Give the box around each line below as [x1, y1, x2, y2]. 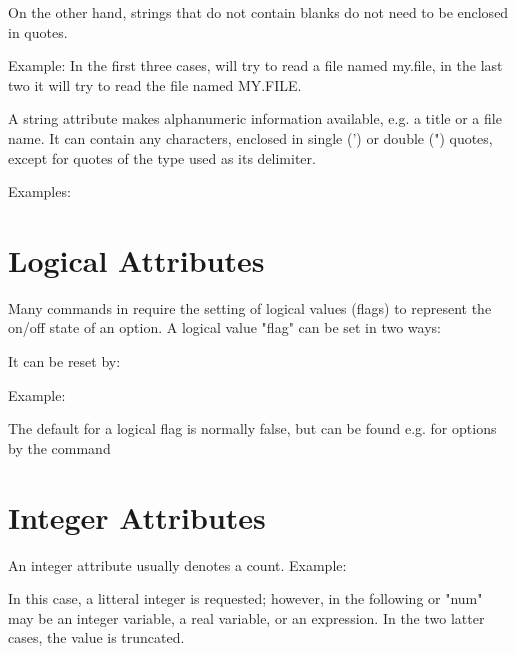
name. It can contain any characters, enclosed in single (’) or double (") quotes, [8, 127, 493, 148]
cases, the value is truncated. [8, 627, 185, 648]
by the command [8, 437, 111, 458]
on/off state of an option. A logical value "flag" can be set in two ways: [8, 317, 441, 338]
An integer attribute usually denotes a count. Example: [8, 554, 347, 575]
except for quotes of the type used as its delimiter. [8, 147, 316, 168]
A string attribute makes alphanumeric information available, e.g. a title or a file [8, 108, 502, 129]
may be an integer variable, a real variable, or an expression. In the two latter [8, 607, 485, 628]
